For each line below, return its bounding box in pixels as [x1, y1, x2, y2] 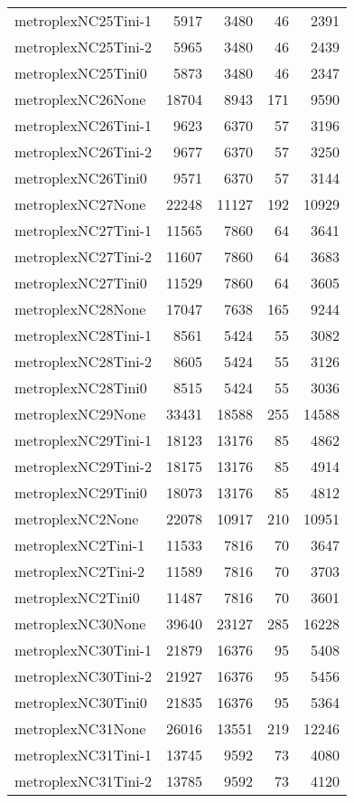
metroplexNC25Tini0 [14, 62, 147, 83]
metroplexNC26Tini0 [14, 167, 147, 188]
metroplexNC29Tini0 [14, 482, 147, 503]
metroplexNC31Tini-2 [14, 770, 153, 791]
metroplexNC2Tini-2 [14, 561, 145, 581]
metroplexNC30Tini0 [14, 692, 147, 713]
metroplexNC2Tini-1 [14, 534, 145, 555]
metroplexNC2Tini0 [14, 587, 140, 608]
